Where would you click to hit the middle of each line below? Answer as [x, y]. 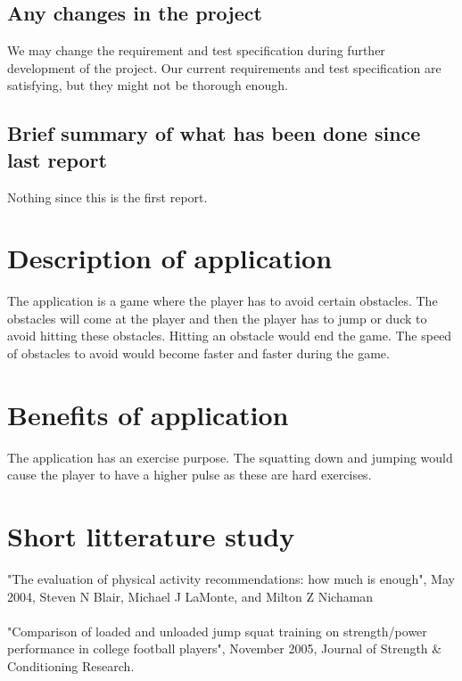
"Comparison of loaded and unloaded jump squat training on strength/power [217, 631]
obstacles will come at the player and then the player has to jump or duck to [217, 318]
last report [57, 159]
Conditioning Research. [71, 666]
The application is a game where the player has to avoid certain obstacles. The [223, 301]
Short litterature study [151, 536]
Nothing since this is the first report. [107, 197]
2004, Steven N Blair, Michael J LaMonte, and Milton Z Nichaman [190, 596]
